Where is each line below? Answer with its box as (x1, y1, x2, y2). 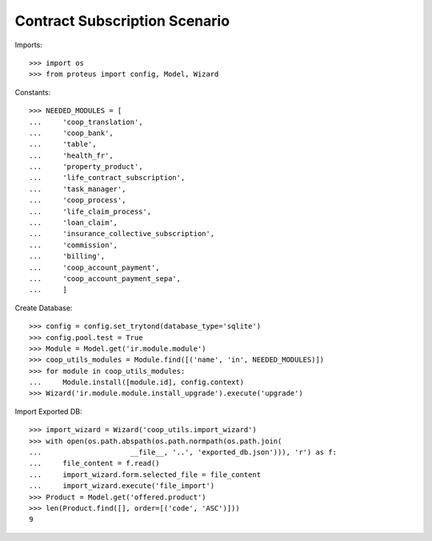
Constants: (14, 87, 51, 97)
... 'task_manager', (29, 184, 126, 194)
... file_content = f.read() (29, 459, 160, 468)
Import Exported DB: (14, 407, 82, 416)
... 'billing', (29, 252, 106, 261)
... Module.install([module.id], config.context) (29, 378, 244, 387)
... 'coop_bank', (29, 128, 114, 138)
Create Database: (14, 303, 73, 312)
